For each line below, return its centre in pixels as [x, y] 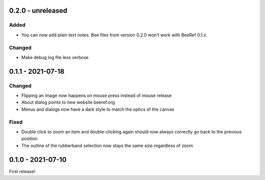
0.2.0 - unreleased [38, 11]
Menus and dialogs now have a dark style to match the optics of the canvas [98, 109]
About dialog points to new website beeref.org [68, 102]
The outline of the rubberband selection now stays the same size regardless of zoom [107, 146]
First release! [22, 171]
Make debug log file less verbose [55, 57]
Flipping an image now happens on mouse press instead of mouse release [96, 95]
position [29, 139]
